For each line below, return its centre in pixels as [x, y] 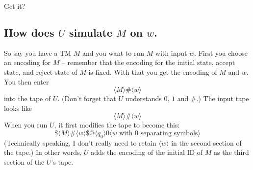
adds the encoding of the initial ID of [147, 152]
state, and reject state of [41, 72]
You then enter [26, 81]
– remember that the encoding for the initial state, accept [148, 62]
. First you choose [221, 53]
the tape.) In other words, [43, 152]
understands [143, 98]
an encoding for [27, 62]
